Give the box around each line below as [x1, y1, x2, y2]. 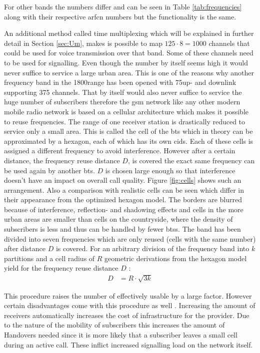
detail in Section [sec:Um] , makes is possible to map [4, 37, 162, 48]
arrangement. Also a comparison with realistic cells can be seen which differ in [4, 184, 244, 195]
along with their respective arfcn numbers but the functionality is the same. [4, 11, 236, 21]
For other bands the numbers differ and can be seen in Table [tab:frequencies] [4, 1, 242, 11]
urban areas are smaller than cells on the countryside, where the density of [4, 214, 233, 224]
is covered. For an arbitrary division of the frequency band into [55, 243, 249, 254]
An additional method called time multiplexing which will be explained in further [4, 28, 254, 38]
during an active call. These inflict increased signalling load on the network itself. [4, 339, 253, 350]
